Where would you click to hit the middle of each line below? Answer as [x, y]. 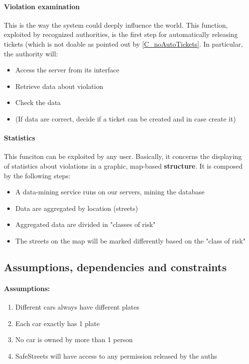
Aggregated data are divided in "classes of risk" [85, 224]
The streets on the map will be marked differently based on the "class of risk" [130, 240]
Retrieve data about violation [59, 86]
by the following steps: [37, 175]
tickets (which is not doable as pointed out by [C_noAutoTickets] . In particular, [124, 43]
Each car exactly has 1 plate [58, 323]
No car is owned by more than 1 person [74, 339]
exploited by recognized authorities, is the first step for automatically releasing [121, 34]
